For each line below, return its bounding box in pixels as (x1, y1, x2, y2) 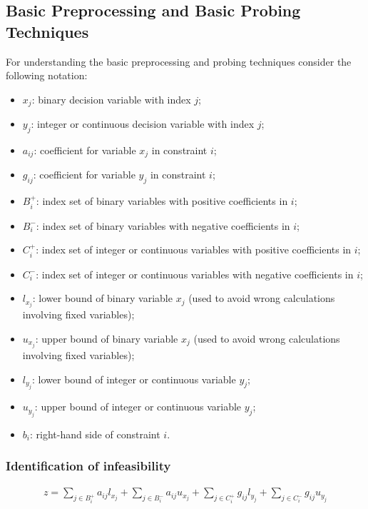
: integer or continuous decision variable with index (31, 116, 255, 131)
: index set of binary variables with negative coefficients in (36, 218, 290, 233)
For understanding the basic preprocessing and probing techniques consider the (6, 54, 352, 69)
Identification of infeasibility (6, 457, 171, 475)
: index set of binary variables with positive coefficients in (36, 193, 288, 208)
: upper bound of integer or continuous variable (34, 399, 242, 414)
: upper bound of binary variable (35, 331, 178, 346)
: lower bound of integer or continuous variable (32, 371, 236, 386)
